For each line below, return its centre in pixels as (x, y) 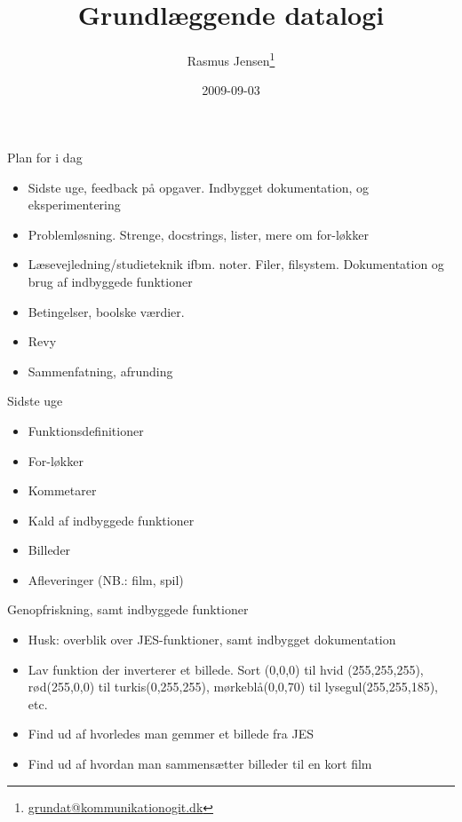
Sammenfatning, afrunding (100, 371)
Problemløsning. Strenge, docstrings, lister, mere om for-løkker (198, 234)
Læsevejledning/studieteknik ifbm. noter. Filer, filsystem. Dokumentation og (236, 264)
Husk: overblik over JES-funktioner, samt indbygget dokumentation (212, 640)
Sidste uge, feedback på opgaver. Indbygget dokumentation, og (198, 187)
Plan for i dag (45, 157)
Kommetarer (62, 490)
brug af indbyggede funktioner (110, 281)
